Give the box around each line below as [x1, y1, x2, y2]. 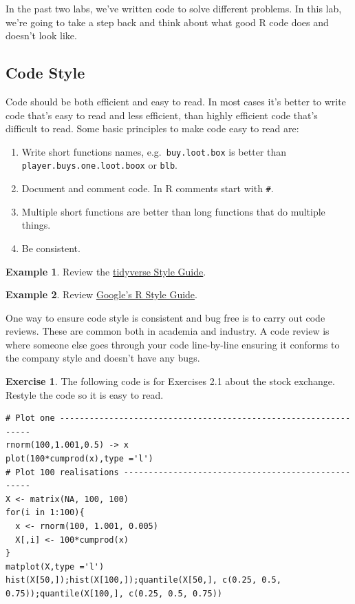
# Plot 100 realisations [6, 467, 119, 477]
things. [21, 218, 51, 232]
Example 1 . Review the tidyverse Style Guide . [6, 264, 206, 278]
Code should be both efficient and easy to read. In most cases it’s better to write [6, 94, 346, 108]
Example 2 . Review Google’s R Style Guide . [6, 287, 197, 302]
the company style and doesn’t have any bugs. [6, 351, 200, 365]
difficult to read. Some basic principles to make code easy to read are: [6, 121, 299, 136]
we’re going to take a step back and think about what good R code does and [6, 14, 329, 29]
